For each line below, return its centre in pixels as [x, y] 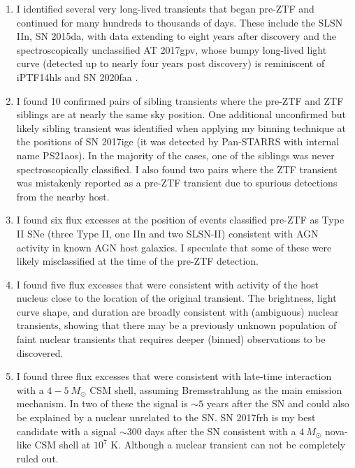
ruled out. [37, 458]
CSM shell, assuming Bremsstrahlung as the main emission [216, 389]
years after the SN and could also [278, 403]
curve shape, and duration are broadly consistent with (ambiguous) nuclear [177, 311]
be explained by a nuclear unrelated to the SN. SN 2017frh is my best [166, 417]
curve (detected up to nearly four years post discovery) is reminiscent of [171, 63]
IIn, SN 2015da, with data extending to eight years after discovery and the [176, 36]
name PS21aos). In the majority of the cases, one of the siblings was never [175, 155]
